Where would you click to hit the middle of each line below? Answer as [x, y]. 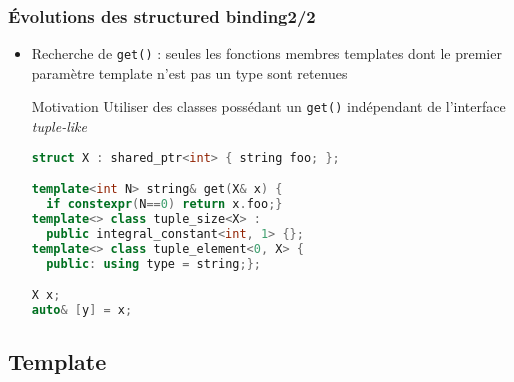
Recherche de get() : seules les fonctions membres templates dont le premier [266, 53]
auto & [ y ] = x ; [82, 310]
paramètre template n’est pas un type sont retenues [189, 72]
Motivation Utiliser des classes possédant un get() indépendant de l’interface [268, 106]
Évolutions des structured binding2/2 [162, 15]
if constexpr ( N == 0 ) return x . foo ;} [164, 204]
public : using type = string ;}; [153, 263]
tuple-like [59, 126]
